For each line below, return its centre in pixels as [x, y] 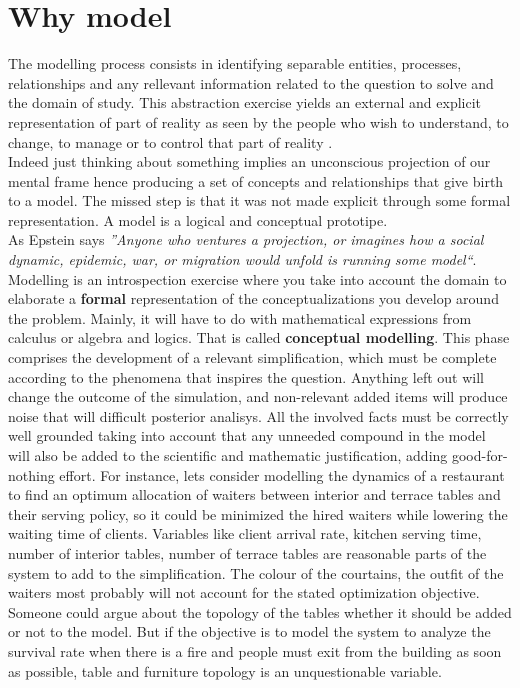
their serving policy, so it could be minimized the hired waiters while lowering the [258, 513]
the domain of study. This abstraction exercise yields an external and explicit [245, 102]
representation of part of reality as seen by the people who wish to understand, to [258, 121]
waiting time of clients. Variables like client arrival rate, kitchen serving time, [245, 533]
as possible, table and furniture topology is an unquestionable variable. [225, 670]
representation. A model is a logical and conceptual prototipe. [198, 219]
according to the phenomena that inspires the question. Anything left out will [246, 376]
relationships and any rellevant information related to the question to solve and [251, 82]
